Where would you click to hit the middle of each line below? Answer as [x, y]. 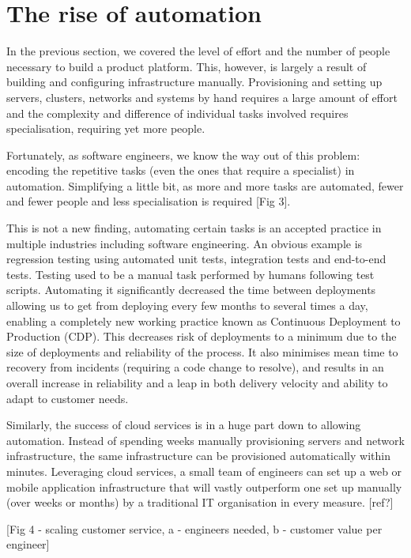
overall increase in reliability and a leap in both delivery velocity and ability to [197, 383]
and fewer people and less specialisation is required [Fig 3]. [149, 201]
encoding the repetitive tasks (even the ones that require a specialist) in [181, 170]
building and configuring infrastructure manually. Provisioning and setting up [194, 82]
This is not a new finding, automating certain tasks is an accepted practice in [194, 228]
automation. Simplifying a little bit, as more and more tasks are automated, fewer [205, 185]
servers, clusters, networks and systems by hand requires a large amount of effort [202, 97]
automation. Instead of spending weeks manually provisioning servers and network [205, 440]
